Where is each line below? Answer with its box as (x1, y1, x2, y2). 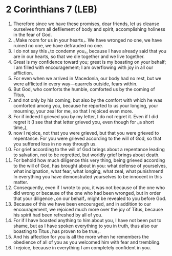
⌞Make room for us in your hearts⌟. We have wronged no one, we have (13, 37, 162, 43)
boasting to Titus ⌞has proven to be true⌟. (13, 228, 101, 234)
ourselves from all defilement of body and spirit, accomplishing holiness (13, 26, 165, 32)
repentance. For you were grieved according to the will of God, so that (13, 135, 162, 141)
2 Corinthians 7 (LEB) (6, 4, 98, 15)
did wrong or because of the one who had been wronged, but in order (13, 190, 161, 196)
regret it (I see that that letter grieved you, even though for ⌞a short (13, 119, 154, 125)
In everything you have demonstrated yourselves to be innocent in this (13, 173, 162, 179)
